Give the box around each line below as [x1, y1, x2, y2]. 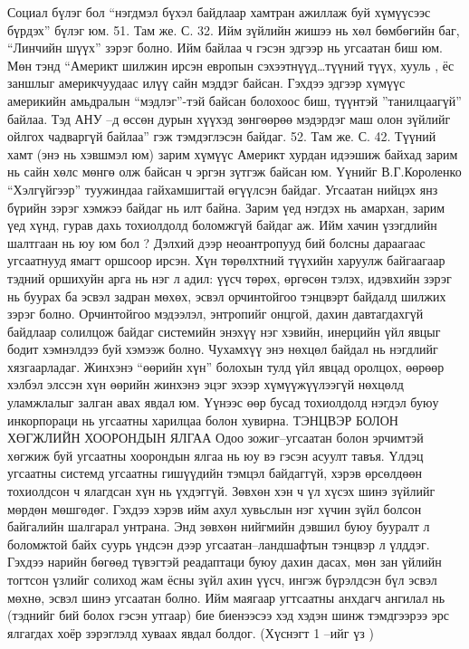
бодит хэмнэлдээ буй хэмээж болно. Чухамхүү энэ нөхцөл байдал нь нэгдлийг [7, 339, 438, 358]
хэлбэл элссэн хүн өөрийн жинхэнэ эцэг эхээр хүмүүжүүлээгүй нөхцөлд [7, 375, 404, 394]
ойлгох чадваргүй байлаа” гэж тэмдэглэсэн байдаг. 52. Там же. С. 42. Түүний [7, 127, 436, 146]
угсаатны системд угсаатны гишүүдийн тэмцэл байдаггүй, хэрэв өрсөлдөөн [7, 463, 422, 482]
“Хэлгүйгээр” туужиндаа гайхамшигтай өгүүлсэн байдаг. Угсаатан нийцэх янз [7, 179, 438, 198]
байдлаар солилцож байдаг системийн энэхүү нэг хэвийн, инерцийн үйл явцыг [7, 321, 441, 340]
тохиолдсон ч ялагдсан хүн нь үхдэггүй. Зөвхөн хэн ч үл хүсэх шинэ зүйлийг [7, 482, 435, 501]
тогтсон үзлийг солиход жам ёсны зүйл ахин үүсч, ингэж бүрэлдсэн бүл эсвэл [7, 570, 437, 588]
